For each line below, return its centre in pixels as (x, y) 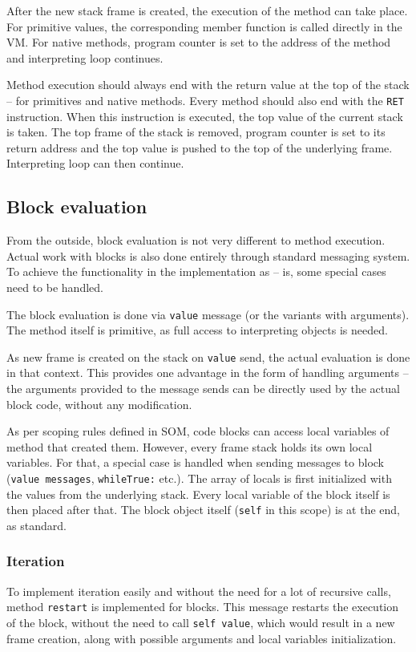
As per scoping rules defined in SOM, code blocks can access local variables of (198, 431)
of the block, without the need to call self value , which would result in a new (201, 623)
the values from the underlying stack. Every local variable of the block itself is (198, 494)
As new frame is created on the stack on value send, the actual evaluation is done (208, 356)
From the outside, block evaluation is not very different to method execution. (196, 240)
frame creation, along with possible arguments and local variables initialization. (202, 638)
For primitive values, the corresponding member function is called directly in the (204, 26)
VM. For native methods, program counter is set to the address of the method (199, 42)
